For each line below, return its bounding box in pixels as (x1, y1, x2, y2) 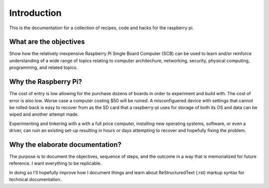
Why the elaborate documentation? (9, 140, 122, 149)
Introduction (9, 7, 62, 18)
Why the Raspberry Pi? (9, 77, 82, 86)
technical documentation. (9, 177, 62, 183)
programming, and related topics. (9, 64, 78, 70)
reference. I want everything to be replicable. (9, 160, 102, 166)
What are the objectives (9, 38, 85, 46)
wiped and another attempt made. (9, 112, 79, 118)
